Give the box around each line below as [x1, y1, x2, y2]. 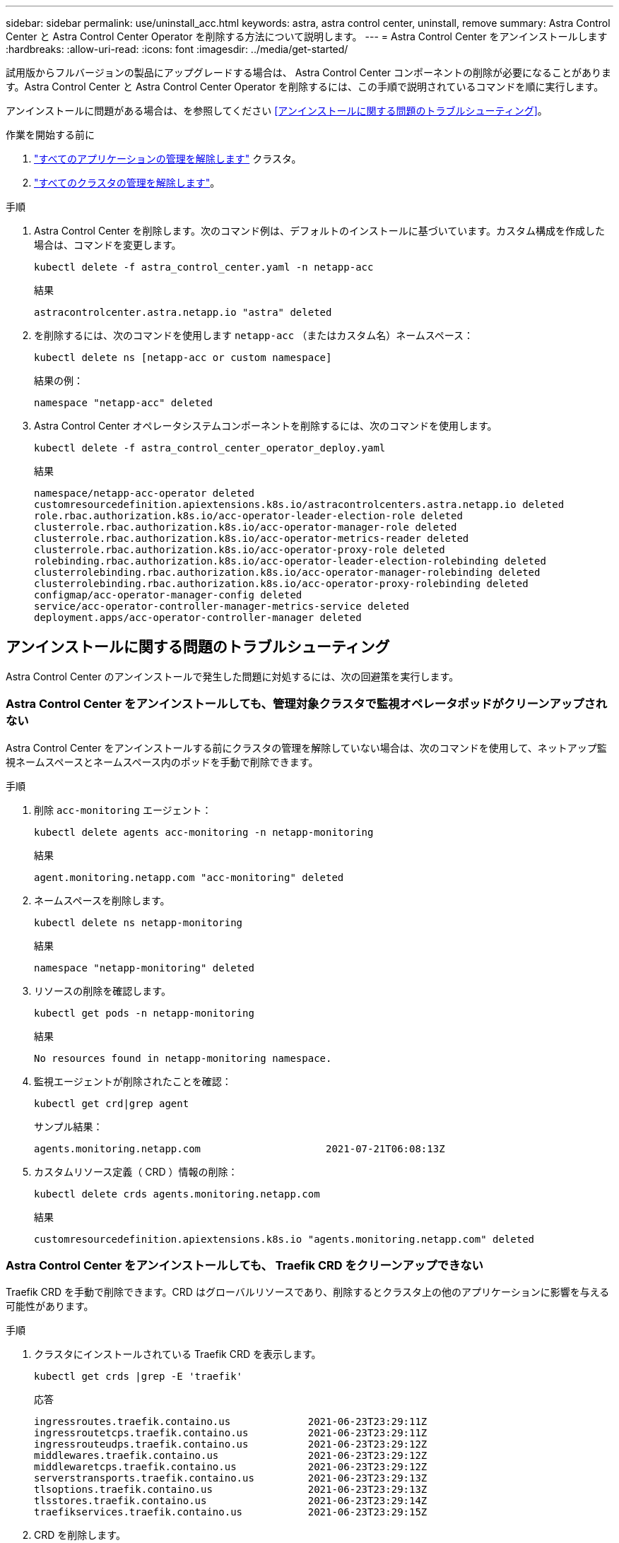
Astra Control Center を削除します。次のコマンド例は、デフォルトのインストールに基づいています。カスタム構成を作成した [34, 225, 605, 237]
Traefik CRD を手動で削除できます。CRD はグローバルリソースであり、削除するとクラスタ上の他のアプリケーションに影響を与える [6, 1286, 610, 1299]
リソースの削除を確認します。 [34, 984, 171, 997]
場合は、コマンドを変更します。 [34, 239, 182, 251]
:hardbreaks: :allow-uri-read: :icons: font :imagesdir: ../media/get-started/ [6, 43, 348, 55]
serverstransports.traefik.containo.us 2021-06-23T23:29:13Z [34, 1472, 428, 1484]
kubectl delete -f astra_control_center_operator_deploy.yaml [34, 442, 386, 454]
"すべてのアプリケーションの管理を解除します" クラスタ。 [34, 153, 302, 165]
